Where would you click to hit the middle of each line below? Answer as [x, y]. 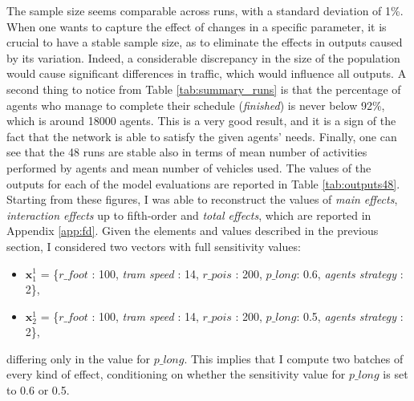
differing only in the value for [78, 358]
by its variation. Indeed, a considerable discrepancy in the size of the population [203, 57]
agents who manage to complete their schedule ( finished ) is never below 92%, [196, 105]
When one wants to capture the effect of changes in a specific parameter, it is [197, 26]
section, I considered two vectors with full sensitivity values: [154, 246]
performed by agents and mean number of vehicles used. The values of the [189, 167]
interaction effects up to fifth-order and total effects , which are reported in [189, 215]
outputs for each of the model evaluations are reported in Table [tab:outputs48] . [203, 183]
